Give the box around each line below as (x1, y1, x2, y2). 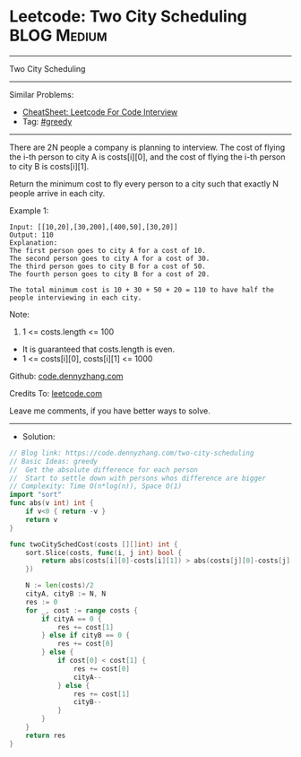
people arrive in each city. (9, 187, 106, 198)
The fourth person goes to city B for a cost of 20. (9, 269, 211, 279)
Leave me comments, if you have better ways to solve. (9, 405, 211, 416)
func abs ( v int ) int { (9, 499, 94, 508)
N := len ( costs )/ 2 (25, 581, 94, 590)
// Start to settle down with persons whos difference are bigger (9, 474, 267, 483)
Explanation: (9, 238, 58, 248)
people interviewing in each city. (9, 293, 142, 302)
